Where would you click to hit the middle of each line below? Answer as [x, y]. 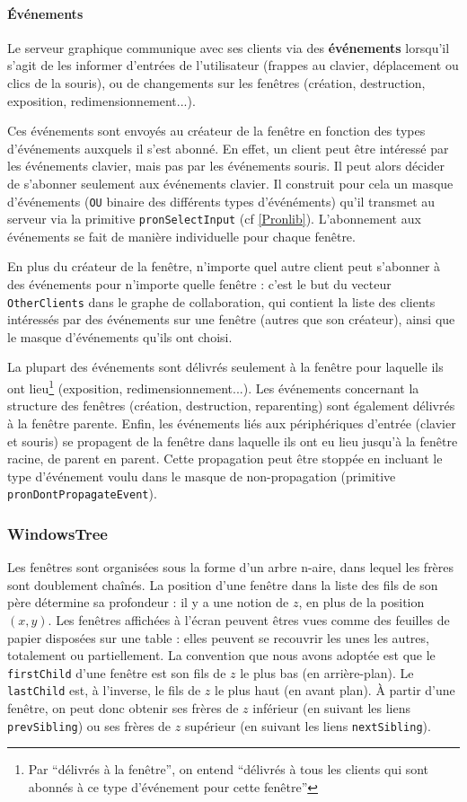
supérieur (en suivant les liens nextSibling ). [308, 725]
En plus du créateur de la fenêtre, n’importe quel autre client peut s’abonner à [224, 266]
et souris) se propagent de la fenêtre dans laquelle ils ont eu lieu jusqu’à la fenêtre [233, 441]
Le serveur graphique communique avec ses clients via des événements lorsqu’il [229, 47]
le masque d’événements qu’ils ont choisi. [120, 336]
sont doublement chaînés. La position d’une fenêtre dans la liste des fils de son [223, 584]
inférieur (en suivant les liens [331, 708]
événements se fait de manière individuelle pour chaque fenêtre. [181, 236]
